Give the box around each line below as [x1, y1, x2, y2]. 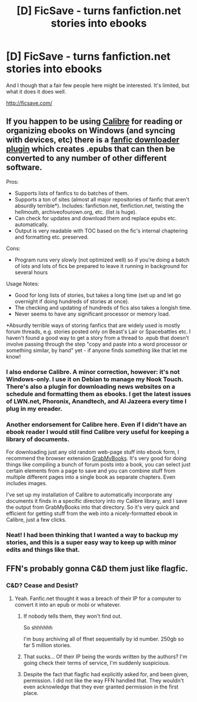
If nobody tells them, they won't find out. [23, 612, 122, 620]
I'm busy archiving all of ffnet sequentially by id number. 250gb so [23, 635, 184, 643]
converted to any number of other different [6, 153, 167, 163]
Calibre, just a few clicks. [6, 516, 66, 523]
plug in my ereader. [6, 405, 63, 413]
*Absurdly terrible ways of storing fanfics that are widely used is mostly [6, 322, 181, 329]
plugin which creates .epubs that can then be [6, 144, 175, 154]
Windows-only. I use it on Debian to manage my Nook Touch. [6, 375, 183, 383]
